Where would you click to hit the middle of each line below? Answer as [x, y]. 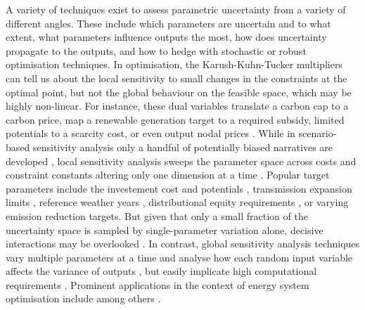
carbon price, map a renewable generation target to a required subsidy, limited [175, 119]
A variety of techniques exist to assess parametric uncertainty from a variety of [176, 9]
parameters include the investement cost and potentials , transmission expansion [179, 188]
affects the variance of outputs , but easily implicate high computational [161, 271]
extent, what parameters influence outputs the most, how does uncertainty [166, 37]
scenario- [318, 133]
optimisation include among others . [83, 298]
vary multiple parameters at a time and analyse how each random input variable [179, 257]
